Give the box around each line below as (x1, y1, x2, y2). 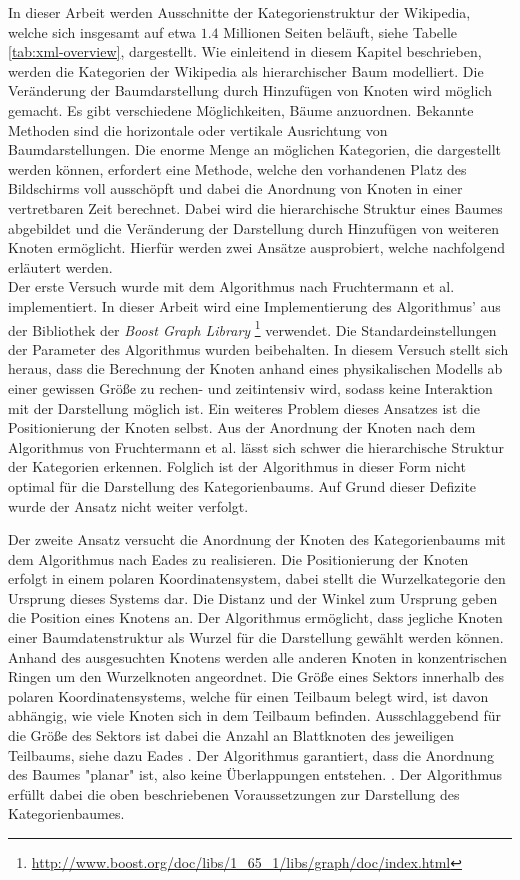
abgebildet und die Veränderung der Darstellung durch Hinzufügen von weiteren (8, 217, 499, 238)
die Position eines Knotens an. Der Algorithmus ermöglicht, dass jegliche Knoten (8, 607, 503, 628)
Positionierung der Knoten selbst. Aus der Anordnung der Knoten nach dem (8, 417, 476, 438)
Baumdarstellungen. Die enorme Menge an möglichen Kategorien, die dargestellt (8, 139, 502, 160)
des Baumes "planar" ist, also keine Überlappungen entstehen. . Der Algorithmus (8, 764, 503, 785)
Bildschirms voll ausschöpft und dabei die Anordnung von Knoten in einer (8, 178, 463, 199)
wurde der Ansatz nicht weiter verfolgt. (8, 495, 249, 516)
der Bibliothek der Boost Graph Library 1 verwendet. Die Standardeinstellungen (8, 316, 497, 340)
